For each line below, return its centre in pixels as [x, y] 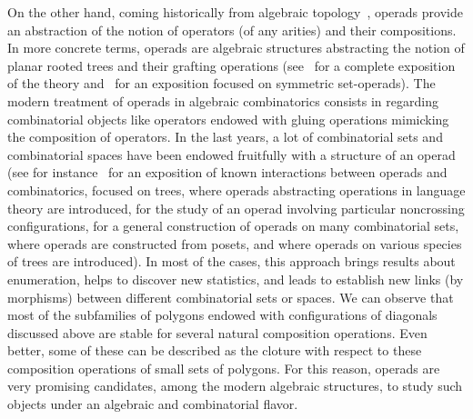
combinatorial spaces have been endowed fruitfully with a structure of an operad [231, 154]
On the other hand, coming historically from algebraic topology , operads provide [235, 12]
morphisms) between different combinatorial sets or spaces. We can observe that [231, 297]
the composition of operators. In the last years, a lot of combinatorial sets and [225, 137]
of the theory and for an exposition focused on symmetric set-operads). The [221, 83]
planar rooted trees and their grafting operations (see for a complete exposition [231, 65]
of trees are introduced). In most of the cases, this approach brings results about [231, 261]
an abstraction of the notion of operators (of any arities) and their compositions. [232, 30]
